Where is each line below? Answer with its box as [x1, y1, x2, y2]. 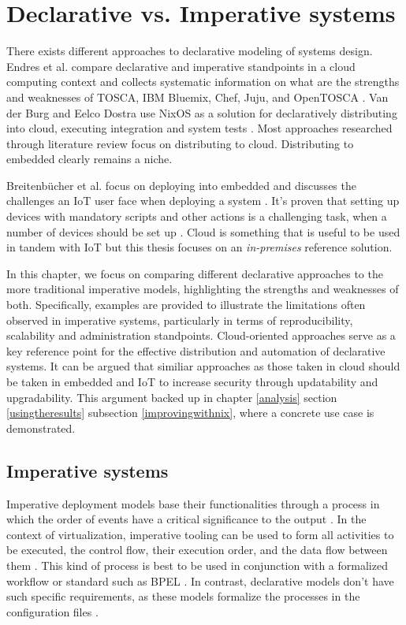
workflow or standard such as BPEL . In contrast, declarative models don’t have [6, 572, 394, 589]
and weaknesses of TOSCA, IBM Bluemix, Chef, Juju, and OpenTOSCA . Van [6, 88, 389, 105]
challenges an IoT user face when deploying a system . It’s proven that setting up [6, 192, 400, 209]
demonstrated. [6, 419, 76, 436]
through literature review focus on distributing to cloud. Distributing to [6, 135, 354, 151]
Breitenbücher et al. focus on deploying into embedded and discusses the [6, 177, 356, 193]
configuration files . [6, 603, 99, 619]
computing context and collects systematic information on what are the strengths [6, 73, 400, 90]
